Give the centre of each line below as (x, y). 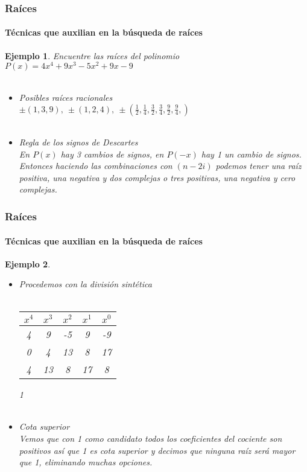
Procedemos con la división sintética (85, 284)
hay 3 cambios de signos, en (112, 154)
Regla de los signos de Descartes (78, 142)
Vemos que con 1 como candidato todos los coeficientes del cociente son (150, 439)
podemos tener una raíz (258, 166)
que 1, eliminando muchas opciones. (86, 462)
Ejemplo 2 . (28, 263)
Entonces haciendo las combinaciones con (96, 166)
